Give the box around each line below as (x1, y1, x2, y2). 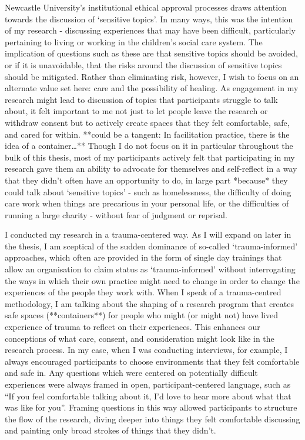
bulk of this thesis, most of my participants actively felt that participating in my (5, 151, 295, 163)
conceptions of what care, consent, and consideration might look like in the (5, 332, 274, 344)
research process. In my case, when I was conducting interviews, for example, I (5, 344, 288, 356)
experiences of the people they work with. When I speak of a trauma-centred (5, 286, 281, 298)
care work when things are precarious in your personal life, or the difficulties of (5, 197, 289, 209)
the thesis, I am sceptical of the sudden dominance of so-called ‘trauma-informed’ (5, 239, 298, 252)
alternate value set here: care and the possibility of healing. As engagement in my (5, 82, 299, 94)
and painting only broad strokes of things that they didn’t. (5, 424, 216, 436)
